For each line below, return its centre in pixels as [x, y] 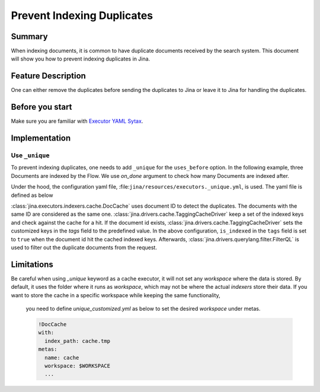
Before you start [41, 107]
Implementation [41, 138]
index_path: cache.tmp [78, 341]
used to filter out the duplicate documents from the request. [84, 247]
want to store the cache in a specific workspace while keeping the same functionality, [116, 295]
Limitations [32, 264]
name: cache [62, 358]
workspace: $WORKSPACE [78, 366]
